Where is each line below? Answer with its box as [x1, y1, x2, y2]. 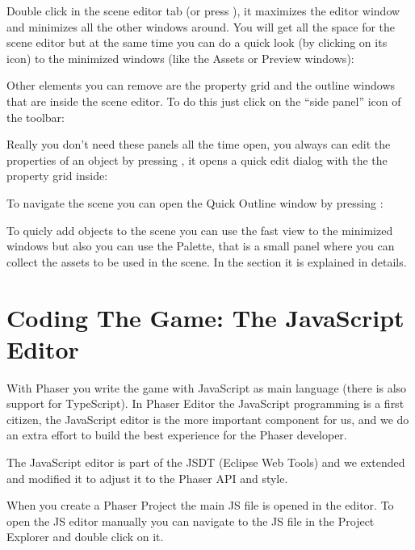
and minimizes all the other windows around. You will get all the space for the [6, 18, 396, 35]
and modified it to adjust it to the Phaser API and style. [6, 469, 288, 486]
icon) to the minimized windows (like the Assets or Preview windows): [6, 49, 354, 66]
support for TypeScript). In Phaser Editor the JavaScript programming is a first [6, 395, 405, 412]
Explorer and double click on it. [6, 528, 164, 545]
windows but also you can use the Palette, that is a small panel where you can [6, 237, 395, 254]
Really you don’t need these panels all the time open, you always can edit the [6, 136, 391, 153]
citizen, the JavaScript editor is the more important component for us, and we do [6, 410, 409, 427]
